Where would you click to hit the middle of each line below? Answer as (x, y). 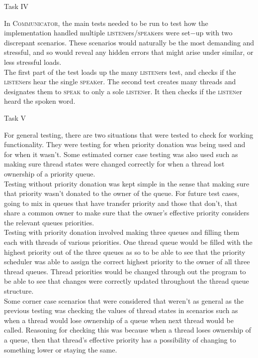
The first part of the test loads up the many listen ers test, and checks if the (120, 72)
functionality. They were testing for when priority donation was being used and (125, 144)
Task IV (16, 6)
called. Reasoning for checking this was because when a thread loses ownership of (128, 330)
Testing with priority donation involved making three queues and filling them (122, 232)
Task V (15, 117)
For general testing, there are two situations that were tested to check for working (129, 134)
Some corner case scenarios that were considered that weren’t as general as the (124, 300)
